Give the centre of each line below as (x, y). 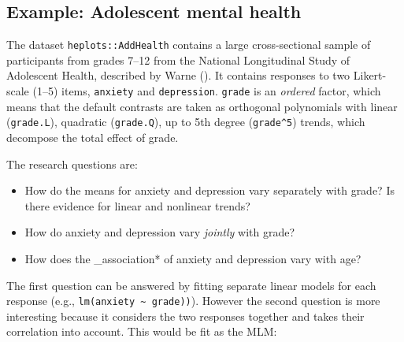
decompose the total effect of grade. (93, 137)
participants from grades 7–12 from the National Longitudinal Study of (178, 59)
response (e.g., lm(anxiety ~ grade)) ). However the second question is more (193, 301)
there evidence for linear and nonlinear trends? (137, 205)
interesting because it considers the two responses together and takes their (185, 316)
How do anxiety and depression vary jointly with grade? (160, 232)
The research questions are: (72, 164)
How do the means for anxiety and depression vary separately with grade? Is (209, 190)
